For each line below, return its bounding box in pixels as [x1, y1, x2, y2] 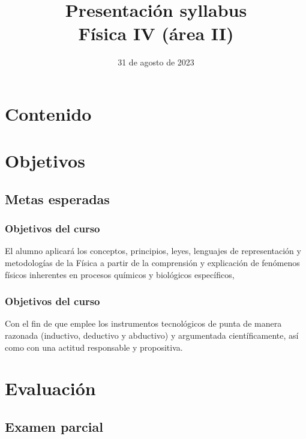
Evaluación [5, 376, 96, 401]
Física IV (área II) [78, 21, 234, 46]
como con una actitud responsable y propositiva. [5, 341, 183, 353]
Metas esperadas [5, 189, 110, 208]
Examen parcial [5, 417, 103, 436]
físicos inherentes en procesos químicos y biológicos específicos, [5, 268, 235, 280]
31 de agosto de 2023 [118, 56, 194, 68]
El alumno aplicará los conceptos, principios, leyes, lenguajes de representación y [5, 244, 301, 257]
